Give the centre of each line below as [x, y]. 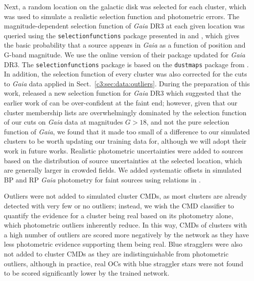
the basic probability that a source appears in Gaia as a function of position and [125, 45]
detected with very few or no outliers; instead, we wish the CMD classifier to [119, 205]
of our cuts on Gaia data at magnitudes [64, 122]
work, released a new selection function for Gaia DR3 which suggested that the [123, 93]
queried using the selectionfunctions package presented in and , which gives [122, 35]
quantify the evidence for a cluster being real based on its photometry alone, [119, 215]
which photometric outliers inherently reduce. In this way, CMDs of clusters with [126, 225]
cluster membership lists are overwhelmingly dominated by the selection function [125, 112]
